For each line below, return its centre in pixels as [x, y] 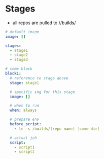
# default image [22, 32]
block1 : [13, 73]
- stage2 [19, 55]
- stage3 [19, 60]
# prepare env [24, 120]
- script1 [25, 147]
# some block [19, 69]
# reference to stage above [39, 78]
